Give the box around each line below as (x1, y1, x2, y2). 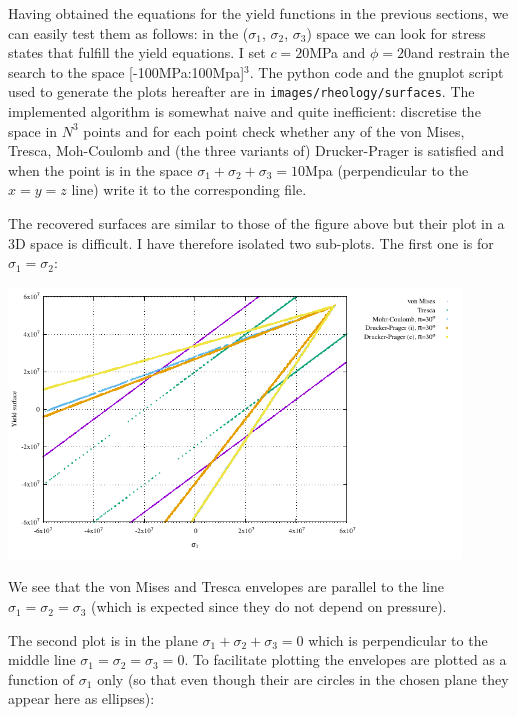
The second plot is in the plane (8, 629, 198, 650)
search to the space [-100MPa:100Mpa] (8, 61, 245, 82)
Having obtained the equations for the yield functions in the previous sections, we (8, 3, 509, 23)
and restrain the (411, 42, 510, 63)
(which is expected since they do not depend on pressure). (91, 596, 447, 617)
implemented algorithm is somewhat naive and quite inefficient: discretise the (8, 101, 481, 122)
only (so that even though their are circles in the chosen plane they (97, 668, 509, 689)
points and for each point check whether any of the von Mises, (83, 120, 465, 141)
